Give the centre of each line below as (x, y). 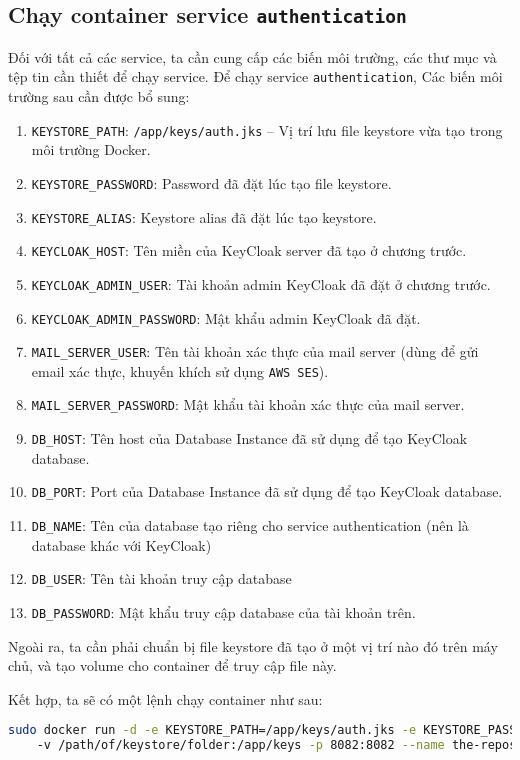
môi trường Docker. (91, 149)
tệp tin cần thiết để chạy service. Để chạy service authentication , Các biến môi (255, 76)
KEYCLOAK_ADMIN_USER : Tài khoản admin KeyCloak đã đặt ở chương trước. (261, 283)
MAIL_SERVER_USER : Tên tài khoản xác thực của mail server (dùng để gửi (255, 351)
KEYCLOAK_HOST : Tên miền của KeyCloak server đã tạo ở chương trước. (249, 250)
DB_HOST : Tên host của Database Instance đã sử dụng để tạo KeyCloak (249, 438)
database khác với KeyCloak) (121, 544)
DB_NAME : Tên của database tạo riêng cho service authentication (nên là (250, 525)
